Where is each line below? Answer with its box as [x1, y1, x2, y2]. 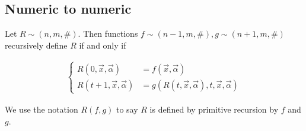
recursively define [5, 39, 68, 51]
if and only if [79, 39, 126, 51]
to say [116, 103, 138, 115]
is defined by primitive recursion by [149, 103, 279, 115]
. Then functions [78, 27, 138, 40]
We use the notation [5, 103, 78, 115]
